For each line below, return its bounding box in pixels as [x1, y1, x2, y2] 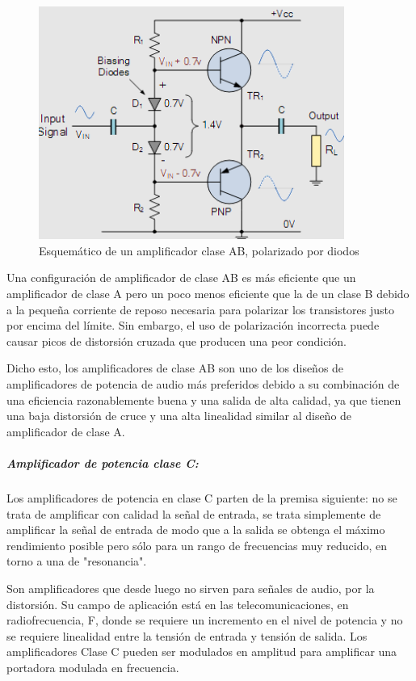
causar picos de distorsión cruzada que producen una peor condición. [6, 332, 347, 349]
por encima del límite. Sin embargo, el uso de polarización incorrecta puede [6, 317, 380, 334]
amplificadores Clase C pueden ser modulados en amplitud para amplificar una [6, 643, 397, 660]
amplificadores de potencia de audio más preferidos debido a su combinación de [6, 376, 400, 393]
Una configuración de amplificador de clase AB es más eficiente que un [6, 269, 356, 286]
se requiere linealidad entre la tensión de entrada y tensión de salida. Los [6, 627, 368, 644]
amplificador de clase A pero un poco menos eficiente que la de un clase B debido [6, 285, 410, 302]
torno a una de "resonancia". [6, 553, 147, 570]
